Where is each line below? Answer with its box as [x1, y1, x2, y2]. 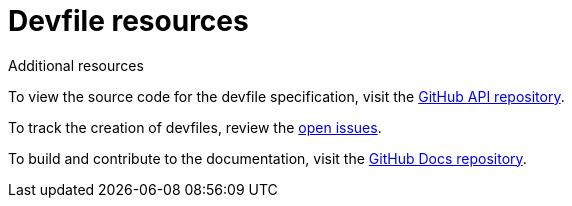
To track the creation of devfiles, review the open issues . [8, 118, 382, 136]
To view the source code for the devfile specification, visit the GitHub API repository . [8, 87, 565, 105]
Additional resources [8, 56, 144, 74]
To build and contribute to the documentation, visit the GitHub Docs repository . [8, 149, 527, 167]
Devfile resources [8, 4, 249, 38]
